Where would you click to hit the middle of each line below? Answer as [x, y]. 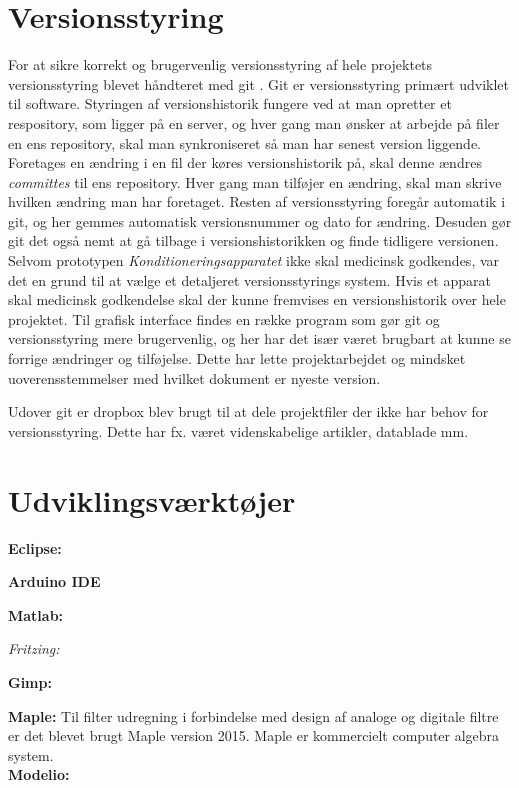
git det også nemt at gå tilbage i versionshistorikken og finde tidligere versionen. [253, 240]
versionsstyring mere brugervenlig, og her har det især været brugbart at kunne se [259, 338]
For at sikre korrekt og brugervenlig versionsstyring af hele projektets [220, 64]
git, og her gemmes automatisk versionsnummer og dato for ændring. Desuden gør [260, 220]
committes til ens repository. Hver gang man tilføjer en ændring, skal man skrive [255, 181]
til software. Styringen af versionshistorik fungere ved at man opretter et [230, 103]
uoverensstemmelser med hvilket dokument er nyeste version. [194, 377]
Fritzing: [34, 648]
